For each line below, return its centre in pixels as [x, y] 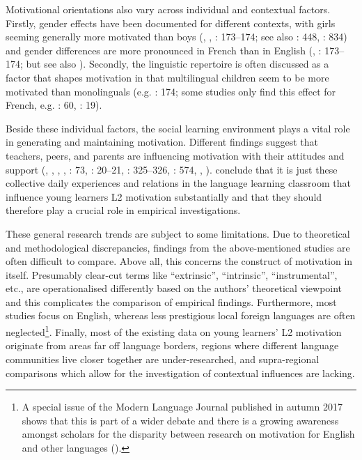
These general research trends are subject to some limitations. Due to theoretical [178, 233]
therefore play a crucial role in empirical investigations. [123, 210]
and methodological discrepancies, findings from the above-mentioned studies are [178, 247]
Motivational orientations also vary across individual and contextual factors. [168, 9]
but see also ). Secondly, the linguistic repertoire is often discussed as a [178, 64]
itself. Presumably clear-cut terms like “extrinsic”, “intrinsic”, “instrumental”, [172, 274]
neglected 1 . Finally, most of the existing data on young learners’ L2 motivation [174, 331]
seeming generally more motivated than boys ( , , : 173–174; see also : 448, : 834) [176, 37]
